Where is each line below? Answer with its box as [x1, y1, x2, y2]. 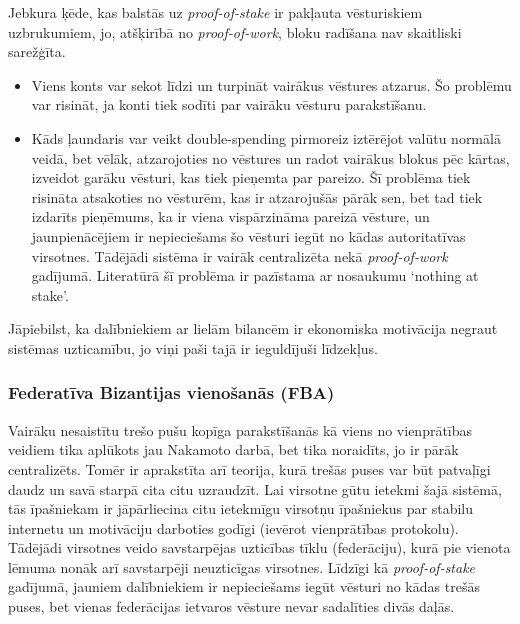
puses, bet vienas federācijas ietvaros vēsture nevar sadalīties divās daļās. [8, 596, 455, 617]
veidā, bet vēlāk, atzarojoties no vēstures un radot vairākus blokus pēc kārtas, [31, 147, 510, 168]
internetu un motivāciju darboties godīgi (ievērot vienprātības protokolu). [8, 517, 459, 538]
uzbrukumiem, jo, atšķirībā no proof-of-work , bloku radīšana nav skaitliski [8, 21, 462, 42]
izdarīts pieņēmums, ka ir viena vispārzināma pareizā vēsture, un [31, 206, 430, 227]
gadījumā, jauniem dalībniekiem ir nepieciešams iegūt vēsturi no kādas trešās [8, 576, 480, 597]
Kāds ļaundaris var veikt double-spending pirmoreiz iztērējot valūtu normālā [31, 127, 501, 148]
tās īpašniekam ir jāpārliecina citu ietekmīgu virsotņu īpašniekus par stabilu [8, 498, 473, 519]
